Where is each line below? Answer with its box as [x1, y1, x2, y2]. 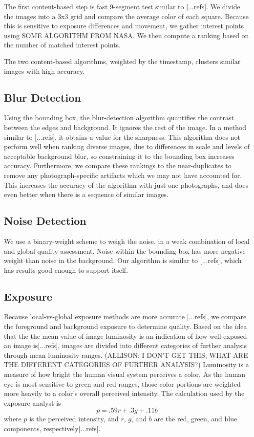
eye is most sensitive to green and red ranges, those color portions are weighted [4, 378, 241, 389]
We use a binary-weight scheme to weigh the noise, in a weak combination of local [4, 236, 250, 246]
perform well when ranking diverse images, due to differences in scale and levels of [4, 141, 250, 152]
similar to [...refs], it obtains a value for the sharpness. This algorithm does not [4, 131, 240, 142]
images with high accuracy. [4, 66, 85, 76]
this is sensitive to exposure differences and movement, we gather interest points [4, 21, 244, 31]
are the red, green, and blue [154, 414, 237, 424]
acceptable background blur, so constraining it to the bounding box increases [4, 151, 234, 161]
